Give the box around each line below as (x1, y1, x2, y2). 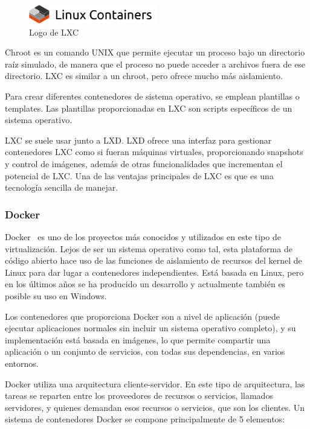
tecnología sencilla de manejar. (5, 181, 118, 194)
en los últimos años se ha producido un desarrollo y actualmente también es (5, 278, 286, 290)
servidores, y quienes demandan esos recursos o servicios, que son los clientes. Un (5, 401, 305, 413)
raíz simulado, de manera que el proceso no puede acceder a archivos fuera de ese (5, 57, 306, 70)
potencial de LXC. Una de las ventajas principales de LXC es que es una (5, 169, 274, 182)
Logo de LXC (29, 25, 79, 38)
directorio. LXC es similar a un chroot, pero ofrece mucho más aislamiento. (5, 69, 283, 82)
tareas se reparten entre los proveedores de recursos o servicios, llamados (5, 389, 273, 402)
